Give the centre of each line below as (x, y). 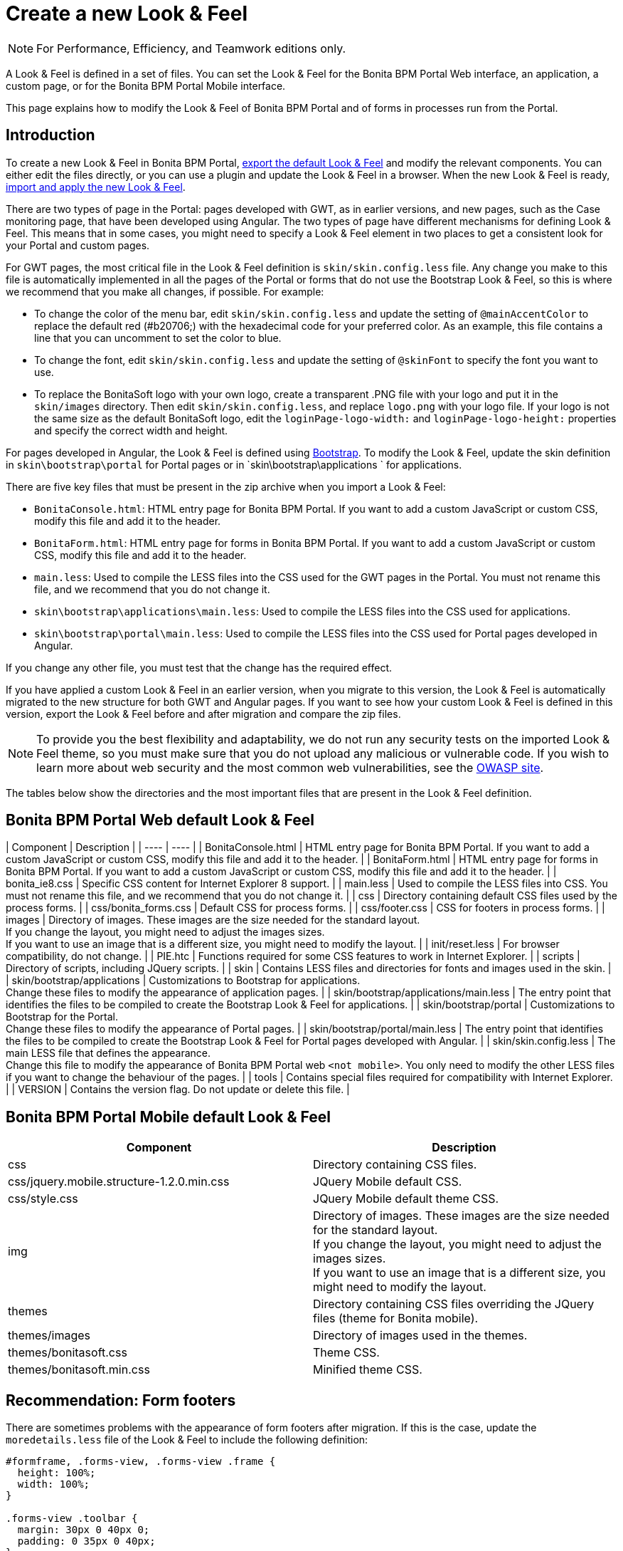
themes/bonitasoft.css (68, 1353)
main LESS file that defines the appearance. (108, 1053)
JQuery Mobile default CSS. (388, 1182)
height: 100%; (57, 1473)
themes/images (49, 1336)
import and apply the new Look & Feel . (96, 187)
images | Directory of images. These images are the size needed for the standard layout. (213, 920)
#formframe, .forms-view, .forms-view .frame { (141, 1462)
